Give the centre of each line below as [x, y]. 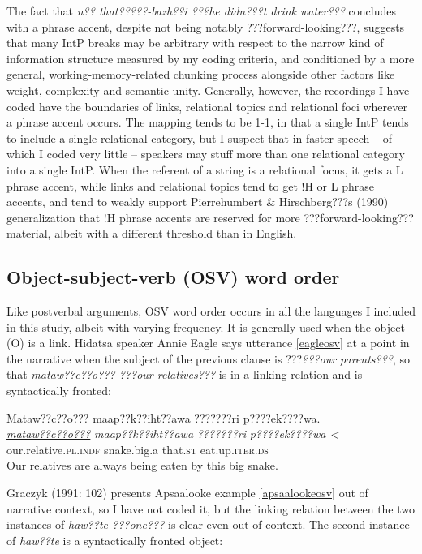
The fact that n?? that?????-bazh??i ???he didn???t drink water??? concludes [201, 11]
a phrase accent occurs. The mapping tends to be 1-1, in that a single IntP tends [208, 122]
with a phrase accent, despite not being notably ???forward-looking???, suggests [206, 26]
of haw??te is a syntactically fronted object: [115, 540]
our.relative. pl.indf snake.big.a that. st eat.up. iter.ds [138, 449]
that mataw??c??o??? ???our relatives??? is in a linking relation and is [185, 374]
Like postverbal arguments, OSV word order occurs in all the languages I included [211, 311]
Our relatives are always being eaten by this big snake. [142, 465]
